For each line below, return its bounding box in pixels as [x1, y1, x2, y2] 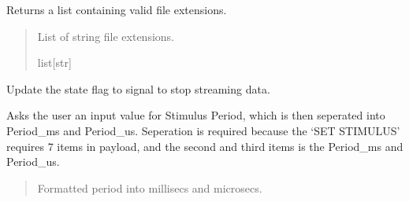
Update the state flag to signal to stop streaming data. [6, 80, 270, 97]
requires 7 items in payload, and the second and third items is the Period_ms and [6, 138, 403, 154]
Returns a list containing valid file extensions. [6, 2, 227, 17]
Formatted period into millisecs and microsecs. [37, 179, 262, 196]
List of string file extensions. [37, 28, 175, 44]
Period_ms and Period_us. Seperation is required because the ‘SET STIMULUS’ [6, 122, 400, 138]
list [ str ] [37, 54, 72, 71]
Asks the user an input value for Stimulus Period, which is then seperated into [6, 107, 385, 123]
